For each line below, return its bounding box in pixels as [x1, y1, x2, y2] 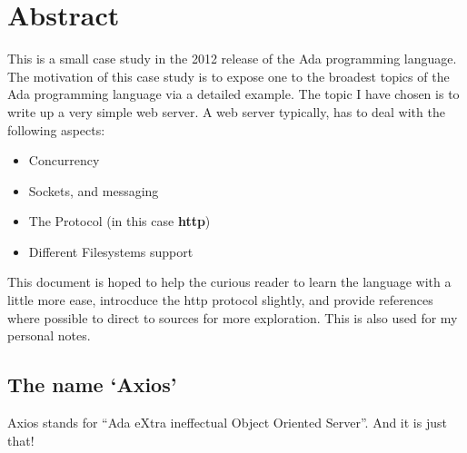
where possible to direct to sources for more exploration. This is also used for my [7, 308, 458, 327]
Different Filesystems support [28, 241, 194, 261]
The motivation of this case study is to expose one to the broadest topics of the [7, 66, 450, 85]
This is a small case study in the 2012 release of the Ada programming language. [7, 49, 457, 68]
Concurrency [28, 151, 100, 170]
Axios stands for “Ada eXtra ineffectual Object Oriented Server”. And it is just [7, 413, 447, 432]
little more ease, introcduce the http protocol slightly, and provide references [7, 291, 433, 310]
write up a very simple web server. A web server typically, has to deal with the [7, 102, 445, 121]
